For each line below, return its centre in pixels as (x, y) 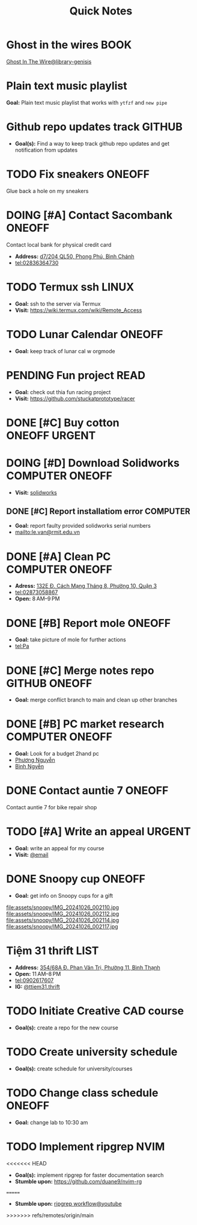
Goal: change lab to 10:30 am (51, 1122)
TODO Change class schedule (82, 1093)
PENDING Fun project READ (76, 375)
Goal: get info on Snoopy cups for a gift (64, 896)
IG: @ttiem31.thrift (37, 986)
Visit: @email (32, 855)
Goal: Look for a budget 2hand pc (57, 754)
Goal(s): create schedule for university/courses (74, 1069)
